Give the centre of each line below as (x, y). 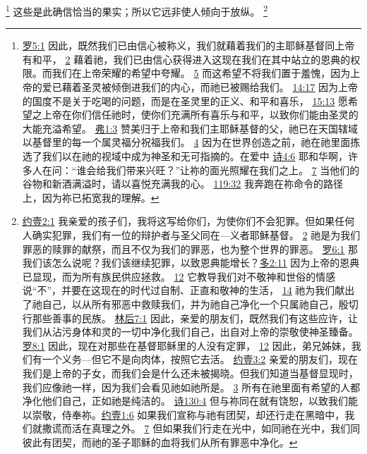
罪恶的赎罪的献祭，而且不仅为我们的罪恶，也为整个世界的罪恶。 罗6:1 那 (190, 249)
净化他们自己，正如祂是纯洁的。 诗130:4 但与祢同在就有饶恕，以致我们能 (190, 401)
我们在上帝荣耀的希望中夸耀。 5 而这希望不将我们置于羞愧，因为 (201, 73)
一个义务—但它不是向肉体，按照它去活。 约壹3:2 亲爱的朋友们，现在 (200, 359)
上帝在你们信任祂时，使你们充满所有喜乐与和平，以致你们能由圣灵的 (200, 115)
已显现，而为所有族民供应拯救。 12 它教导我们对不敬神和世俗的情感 (179, 276)
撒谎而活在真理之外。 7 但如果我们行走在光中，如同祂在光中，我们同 (201, 428)
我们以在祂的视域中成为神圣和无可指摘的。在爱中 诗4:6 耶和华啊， (195, 156)
